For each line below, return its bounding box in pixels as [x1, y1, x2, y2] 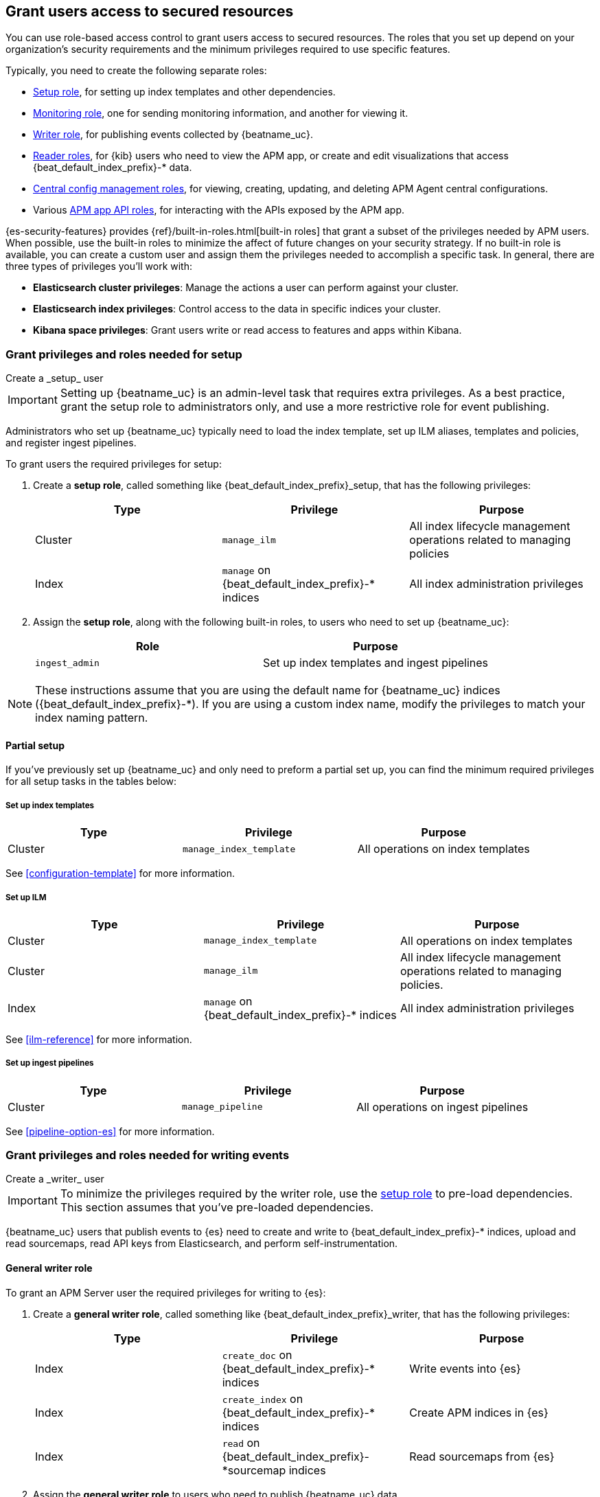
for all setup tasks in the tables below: [5, 775, 177, 788]
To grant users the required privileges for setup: [5, 458, 222, 470]
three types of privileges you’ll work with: [5, 260, 192, 273]
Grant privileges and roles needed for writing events [5, 1148, 290, 1163]
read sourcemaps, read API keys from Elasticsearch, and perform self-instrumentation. [5, 1237, 398, 1250]
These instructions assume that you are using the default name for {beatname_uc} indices [35, 683, 500, 698]
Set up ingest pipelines [5, 1058, 94, 1069]
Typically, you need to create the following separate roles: [5, 65, 267, 77]
